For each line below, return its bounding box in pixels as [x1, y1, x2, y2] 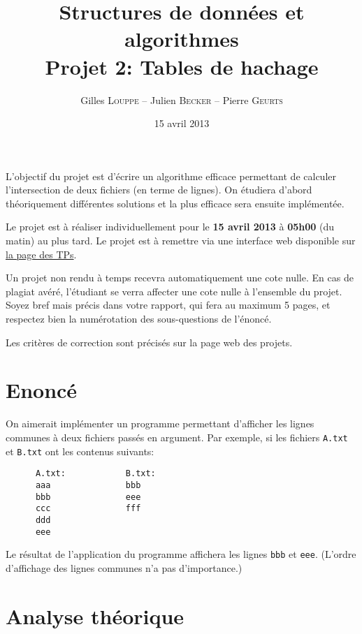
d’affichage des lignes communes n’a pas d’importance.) [6, 560, 242, 575]
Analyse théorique [6, 601, 184, 630]
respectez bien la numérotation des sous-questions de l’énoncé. [6, 311, 272, 326]
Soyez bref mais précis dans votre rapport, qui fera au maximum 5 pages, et [6, 297, 331, 312]
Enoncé [6, 376, 78, 404]
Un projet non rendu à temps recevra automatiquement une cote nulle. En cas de [6, 270, 354, 285]
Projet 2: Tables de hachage [45, 52, 319, 80]
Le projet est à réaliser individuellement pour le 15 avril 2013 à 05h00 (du [6, 219, 335, 234]
